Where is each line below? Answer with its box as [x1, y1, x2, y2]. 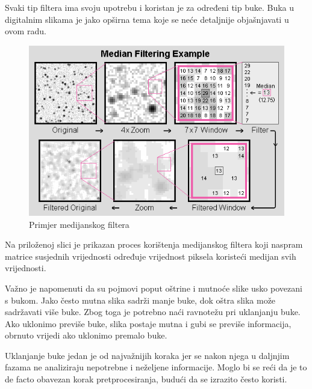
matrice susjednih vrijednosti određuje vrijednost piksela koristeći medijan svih [5, 250, 296, 262]
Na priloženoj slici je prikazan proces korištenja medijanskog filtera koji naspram [5, 238, 303, 251]
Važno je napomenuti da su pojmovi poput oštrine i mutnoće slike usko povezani [5, 281, 302, 294]
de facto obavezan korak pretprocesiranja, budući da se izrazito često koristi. [5, 373, 287, 385]
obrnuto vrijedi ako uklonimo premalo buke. [5, 329, 167, 342]
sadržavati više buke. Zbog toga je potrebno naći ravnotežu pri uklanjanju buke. [5, 305, 301, 318]
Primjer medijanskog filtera [29, 218, 129, 230]
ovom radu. [5, 25, 46, 37]
